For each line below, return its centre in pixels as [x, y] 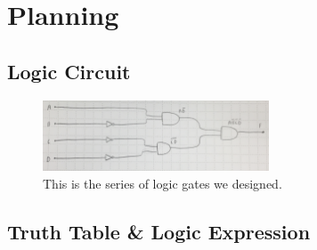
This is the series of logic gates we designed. [163, 183]
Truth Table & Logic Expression [159, 231]
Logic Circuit [69, 71]
